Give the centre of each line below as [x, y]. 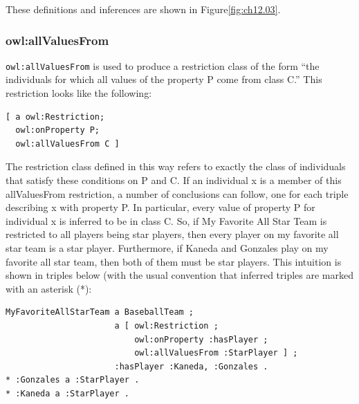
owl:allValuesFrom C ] [67, 144]
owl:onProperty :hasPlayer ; [201, 339]
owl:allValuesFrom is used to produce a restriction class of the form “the [163, 65]
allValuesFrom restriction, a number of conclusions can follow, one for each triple [177, 193]
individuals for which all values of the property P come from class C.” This [164, 79]
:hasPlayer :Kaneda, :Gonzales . [191, 366]
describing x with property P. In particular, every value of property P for [160, 207]
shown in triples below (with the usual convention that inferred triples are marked [180, 275]
